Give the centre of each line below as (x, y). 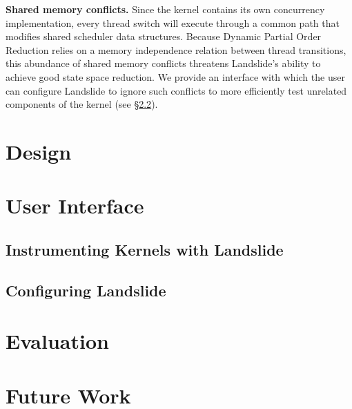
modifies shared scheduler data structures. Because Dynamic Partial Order (164, 36)
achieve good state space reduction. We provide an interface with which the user (175, 76)
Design (39, 151)
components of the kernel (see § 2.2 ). (82, 104)
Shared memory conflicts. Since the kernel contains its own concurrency (165, 9)
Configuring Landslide (86, 290)
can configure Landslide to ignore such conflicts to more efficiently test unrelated (176, 90)
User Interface (75, 206)
